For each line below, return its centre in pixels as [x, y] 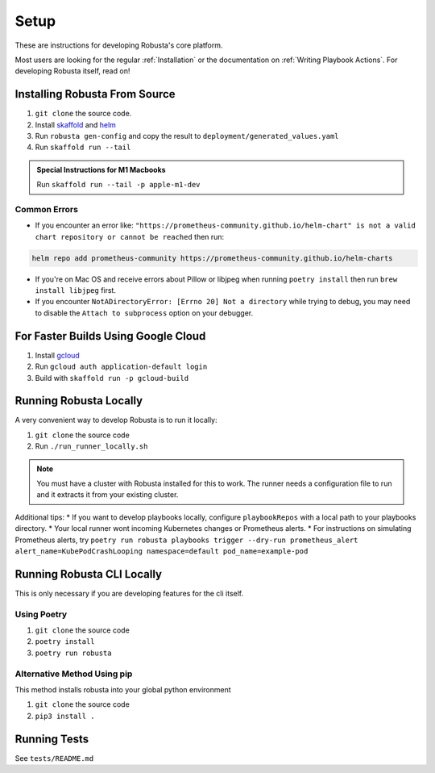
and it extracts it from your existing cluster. [108, 495]
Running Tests [52, 739]
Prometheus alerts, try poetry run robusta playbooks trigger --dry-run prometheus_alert [186, 540]
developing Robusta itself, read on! [72, 71]
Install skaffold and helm [76, 124]
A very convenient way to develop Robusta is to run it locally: [116, 420]
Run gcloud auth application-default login [121, 366]
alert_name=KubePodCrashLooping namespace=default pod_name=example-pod [162, 551]
